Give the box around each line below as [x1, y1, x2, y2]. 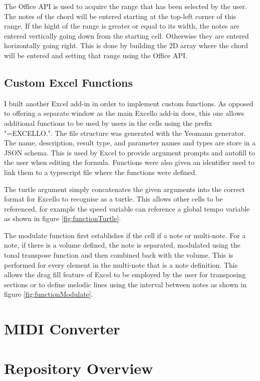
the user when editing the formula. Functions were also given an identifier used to [4, 157, 254, 167]
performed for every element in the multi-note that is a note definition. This [4, 259, 238, 270]
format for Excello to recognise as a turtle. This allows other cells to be [4, 194, 223, 204]
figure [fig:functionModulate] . [4, 289, 93, 299]
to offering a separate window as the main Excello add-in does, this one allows [4, 108, 244, 118]
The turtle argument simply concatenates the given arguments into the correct [4, 183, 245, 194]
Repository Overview [4, 357, 153, 378]
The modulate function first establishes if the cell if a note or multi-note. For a [4, 230, 246, 240]
